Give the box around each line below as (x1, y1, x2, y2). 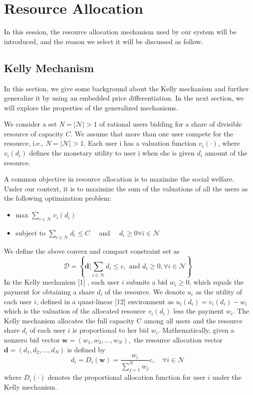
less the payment (173, 306, 224, 316)
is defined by (67, 344, 106, 354)
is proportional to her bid (72, 325, 149, 335)
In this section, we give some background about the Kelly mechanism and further (4, 83, 249, 93)
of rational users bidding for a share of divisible (99, 119, 242, 129)
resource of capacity (4, 128, 64, 138)
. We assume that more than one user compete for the (70, 128, 233, 138)
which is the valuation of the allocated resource (4, 306, 146, 316)
